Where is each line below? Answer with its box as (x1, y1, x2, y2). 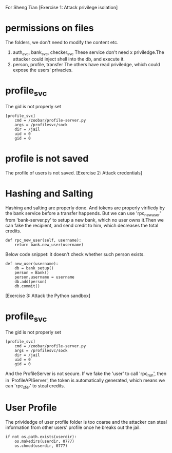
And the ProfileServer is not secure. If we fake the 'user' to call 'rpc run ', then (5, 370, 167, 378)
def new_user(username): (5, 261, 59, 266)
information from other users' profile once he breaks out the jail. (5, 424, 141, 430)
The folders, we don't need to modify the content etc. (5, 39, 119, 45)
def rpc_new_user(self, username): (5, 238, 82, 243)
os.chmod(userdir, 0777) (14, 443, 68, 448)
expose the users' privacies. (12, 67, 73, 73)
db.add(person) (14, 279, 47, 284)
